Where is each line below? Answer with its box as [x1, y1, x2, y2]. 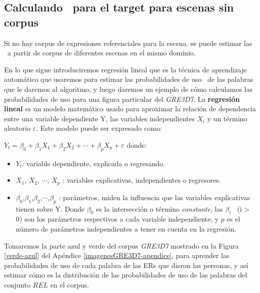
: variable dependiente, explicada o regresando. [22, 158, 165, 168]
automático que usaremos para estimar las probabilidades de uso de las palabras [4, 74, 253, 84]
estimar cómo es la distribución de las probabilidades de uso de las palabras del [4, 270, 247, 280]
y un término [207, 113, 247, 123]
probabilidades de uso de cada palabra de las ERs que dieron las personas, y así [4, 260, 248, 270]
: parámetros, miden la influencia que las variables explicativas [58, 192, 250, 202]
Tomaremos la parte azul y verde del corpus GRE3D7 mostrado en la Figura [4, 240, 239, 251]
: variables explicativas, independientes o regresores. [62, 175, 221, 185]
